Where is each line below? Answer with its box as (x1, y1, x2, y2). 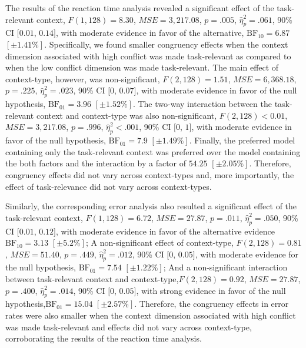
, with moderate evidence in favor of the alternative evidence (56, 225, 275, 237)
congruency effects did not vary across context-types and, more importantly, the (5, 168, 294, 180)
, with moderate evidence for (195, 247, 299, 260)
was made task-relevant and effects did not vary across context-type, (5, 320, 252, 333)
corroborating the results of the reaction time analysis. (5, 332, 202, 344)
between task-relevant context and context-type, (5, 273, 179, 285)
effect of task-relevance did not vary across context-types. (5, 180, 212, 192)
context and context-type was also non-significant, (36, 109, 217, 121)
